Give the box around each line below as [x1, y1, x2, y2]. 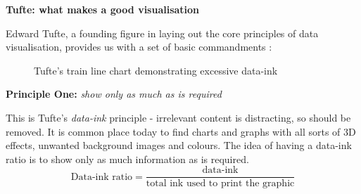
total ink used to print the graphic [146, 179, 295, 189]
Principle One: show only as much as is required [6, 86, 222, 101]
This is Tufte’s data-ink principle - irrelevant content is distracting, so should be [6, 110, 351, 124]
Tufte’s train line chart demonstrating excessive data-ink [34, 63, 278, 77]
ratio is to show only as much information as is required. [6, 151, 249, 166]
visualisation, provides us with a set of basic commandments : [6, 39, 272, 54]
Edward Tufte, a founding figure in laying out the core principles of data [6, 25, 319, 40]
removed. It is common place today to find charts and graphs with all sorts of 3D [6, 124, 356, 138]
